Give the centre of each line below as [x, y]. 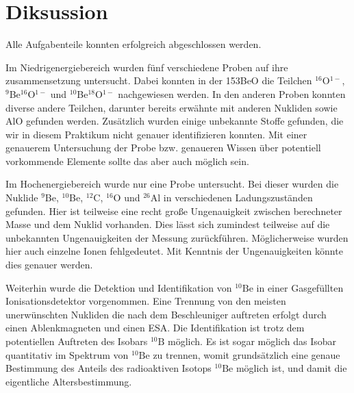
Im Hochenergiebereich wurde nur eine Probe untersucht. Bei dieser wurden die [172, 184]
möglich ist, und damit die [291, 368]
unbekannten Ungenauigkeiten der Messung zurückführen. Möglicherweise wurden [177, 237]
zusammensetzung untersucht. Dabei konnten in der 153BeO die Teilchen [159, 80]
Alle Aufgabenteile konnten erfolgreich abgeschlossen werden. [134, 44]
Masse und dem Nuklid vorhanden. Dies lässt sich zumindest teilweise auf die [168, 224]
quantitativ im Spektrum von [67, 354]
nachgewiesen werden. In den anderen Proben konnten [232, 93]
